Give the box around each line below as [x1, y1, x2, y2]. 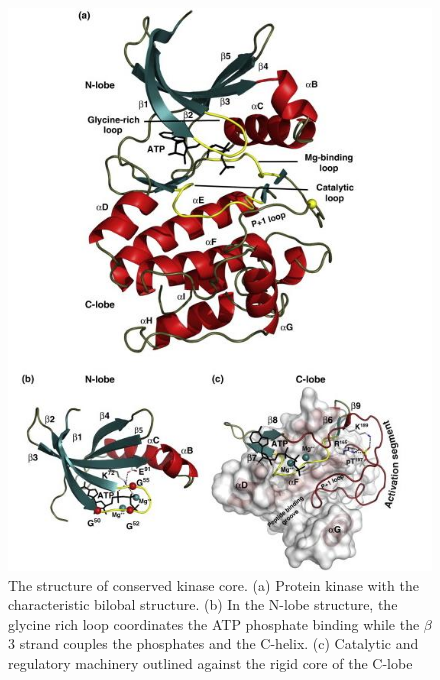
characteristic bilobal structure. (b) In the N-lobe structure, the [8, 594, 398, 615]
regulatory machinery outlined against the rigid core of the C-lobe [8, 653, 413, 673]
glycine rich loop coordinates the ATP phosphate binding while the [8, 613, 420, 634]
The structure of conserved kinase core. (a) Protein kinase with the [8, 574, 419, 595]
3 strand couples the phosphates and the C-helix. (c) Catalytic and [8, 633, 419, 654]
